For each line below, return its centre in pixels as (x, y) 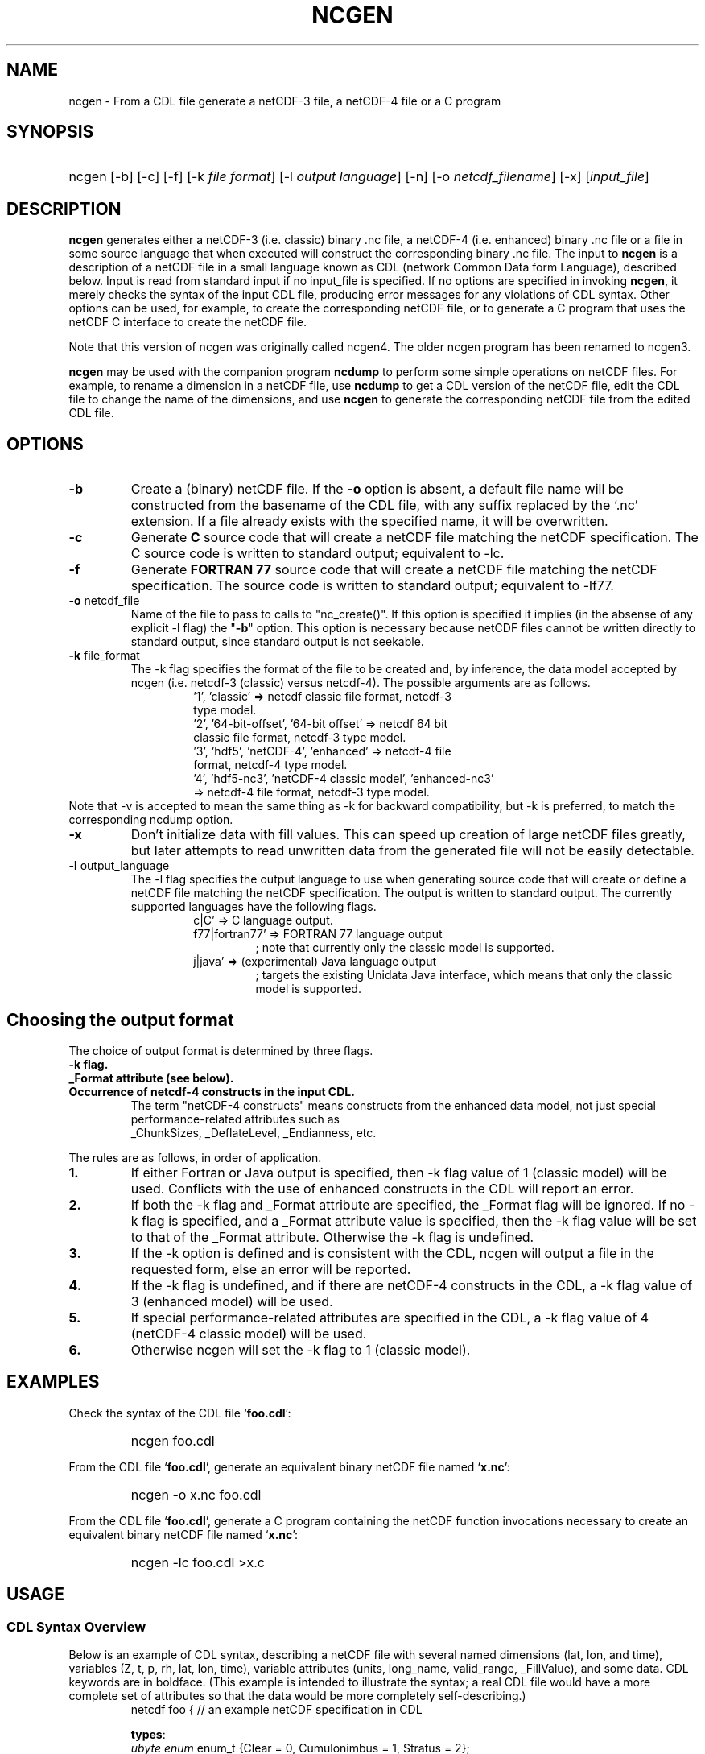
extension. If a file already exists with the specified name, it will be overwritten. (369, 521)
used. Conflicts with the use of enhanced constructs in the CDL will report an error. (382, 1188)
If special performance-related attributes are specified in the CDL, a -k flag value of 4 (390, 1317)
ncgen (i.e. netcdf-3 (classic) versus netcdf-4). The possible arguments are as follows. (361, 683)
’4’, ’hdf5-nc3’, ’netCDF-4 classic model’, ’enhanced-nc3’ (344, 779)
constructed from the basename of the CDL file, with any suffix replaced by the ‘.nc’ (384, 505)
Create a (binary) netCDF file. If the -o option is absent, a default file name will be (377, 489)
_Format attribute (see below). (151, 1078)
